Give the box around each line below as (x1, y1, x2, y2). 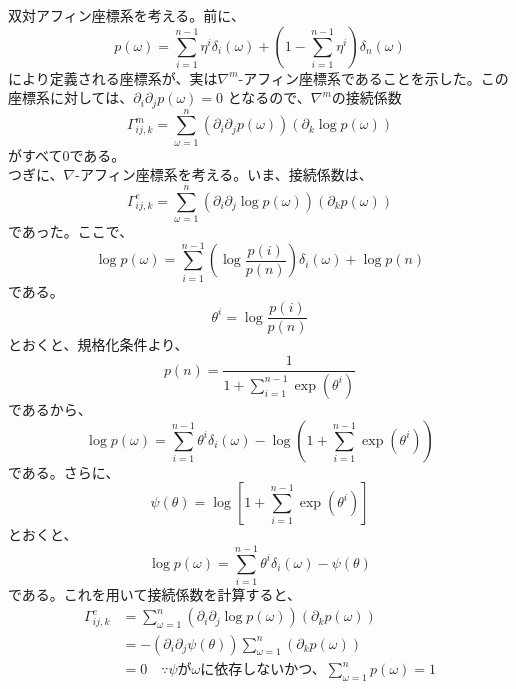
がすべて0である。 (8, 144, 126, 165)
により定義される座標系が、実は (8, 67, 218, 88)
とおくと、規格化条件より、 (8, 334, 189, 355)
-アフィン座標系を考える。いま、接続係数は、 (75, 164, 373, 185)
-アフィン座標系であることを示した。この (238, 67, 509, 88)
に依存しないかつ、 (200, 663, 326, 678)
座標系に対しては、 (8, 87, 134, 108)
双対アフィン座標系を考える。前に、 (8, 5, 245, 25)
